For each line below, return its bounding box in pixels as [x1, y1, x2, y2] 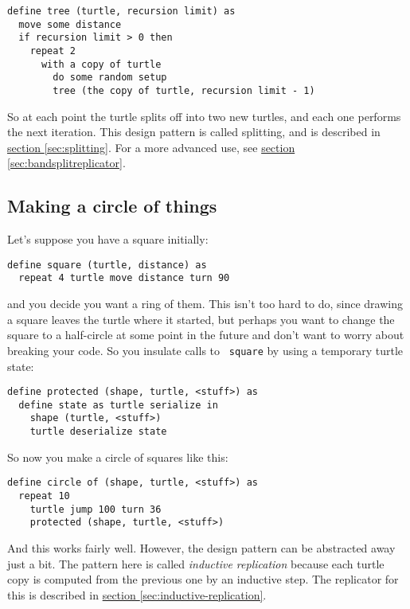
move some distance [18, 18, 122, 30]
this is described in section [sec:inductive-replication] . [7, 586, 267, 603]
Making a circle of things [7, 193, 217, 218]
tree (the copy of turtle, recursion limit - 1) [53, 84, 315, 96]
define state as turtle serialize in [18, 399, 218, 411]
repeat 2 [29, 45, 76, 57]
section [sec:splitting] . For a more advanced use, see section [7, 139, 295, 155]
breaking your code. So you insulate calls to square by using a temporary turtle [7, 342, 404, 358]
